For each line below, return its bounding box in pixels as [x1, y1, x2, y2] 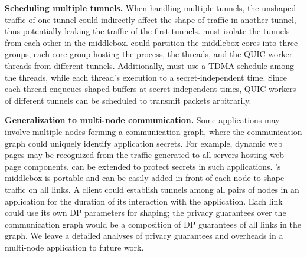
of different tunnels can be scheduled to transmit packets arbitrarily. [5, 94, 252, 106]
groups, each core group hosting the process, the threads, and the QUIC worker [5, 48, 293, 60]
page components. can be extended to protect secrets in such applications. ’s [5, 160, 281, 172]
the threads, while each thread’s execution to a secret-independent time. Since [5, 71, 287, 83]
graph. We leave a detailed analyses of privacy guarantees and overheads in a [5, 229, 283, 242]
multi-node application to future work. [5, 240, 144, 253]
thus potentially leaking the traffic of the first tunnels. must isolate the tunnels [5, 25, 290, 37]
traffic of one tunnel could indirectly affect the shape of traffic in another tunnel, [5, 13, 296, 25]
